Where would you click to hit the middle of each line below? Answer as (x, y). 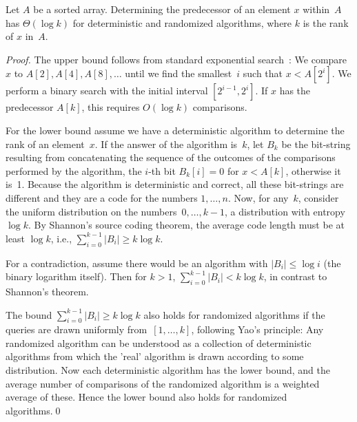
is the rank (326, 22)
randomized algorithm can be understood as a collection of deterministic (159, 342)
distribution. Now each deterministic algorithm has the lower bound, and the (168, 370)
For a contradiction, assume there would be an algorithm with (137, 263)
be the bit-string (316, 144)
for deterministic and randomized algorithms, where (182, 22)
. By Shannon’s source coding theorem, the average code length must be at (186, 225)
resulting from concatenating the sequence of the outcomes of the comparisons (171, 157)
